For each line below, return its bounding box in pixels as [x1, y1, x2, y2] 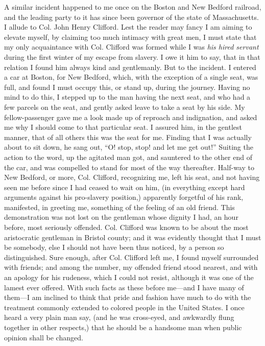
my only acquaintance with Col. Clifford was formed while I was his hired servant [4, 41, 259, 52]
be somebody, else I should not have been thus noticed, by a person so [4, 242, 224, 252]
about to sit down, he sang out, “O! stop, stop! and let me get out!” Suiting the [4, 142, 253, 152]
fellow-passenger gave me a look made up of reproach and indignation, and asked [4, 111, 257, 122]
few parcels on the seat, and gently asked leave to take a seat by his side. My [4, 101, 245, 112]
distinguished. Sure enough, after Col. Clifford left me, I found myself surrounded [4, 251, 259, 262]
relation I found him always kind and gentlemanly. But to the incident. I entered [4, 61, 256, 72]
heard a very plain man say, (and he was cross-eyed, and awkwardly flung [4, 312, 234, 322]
